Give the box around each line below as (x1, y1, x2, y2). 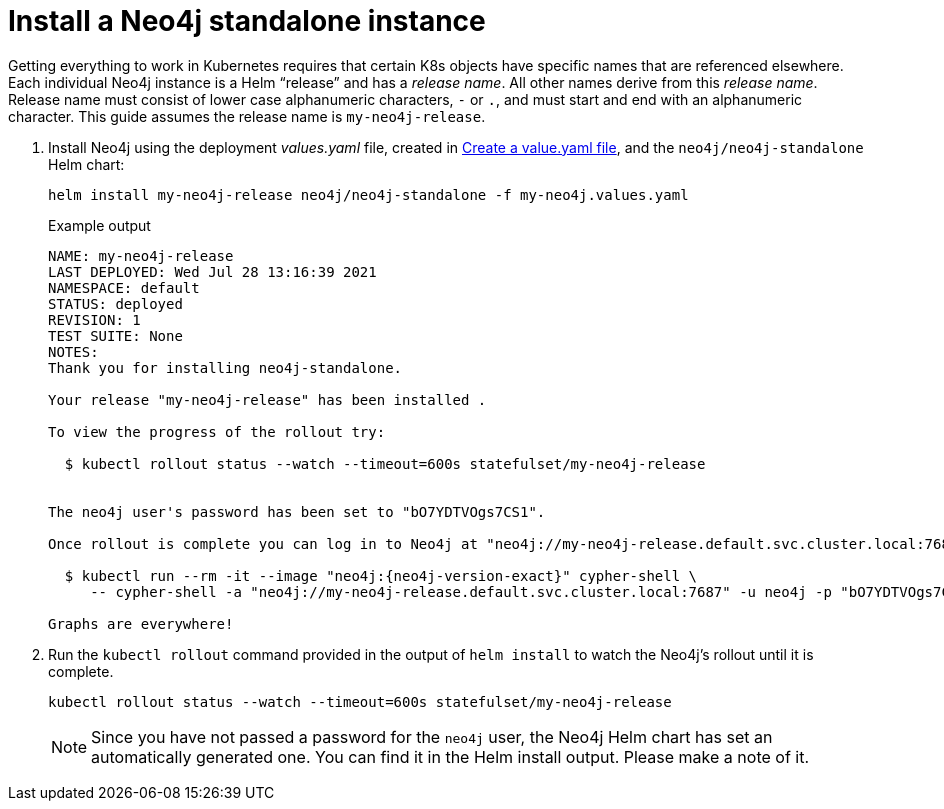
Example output (48, 216, 151, 234)
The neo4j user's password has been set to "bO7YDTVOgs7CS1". (48, 503, 546, 520)
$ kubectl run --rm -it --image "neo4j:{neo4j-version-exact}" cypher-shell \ (64, 567, 698, 584)
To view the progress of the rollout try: (48, 423, 386, 440)
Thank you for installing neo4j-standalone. (48, 359, 403, 376)
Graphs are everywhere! (48, 615, 234, 632)
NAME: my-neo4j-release (48, 247, 234, 264)
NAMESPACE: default (48, 279, 200, 296)
